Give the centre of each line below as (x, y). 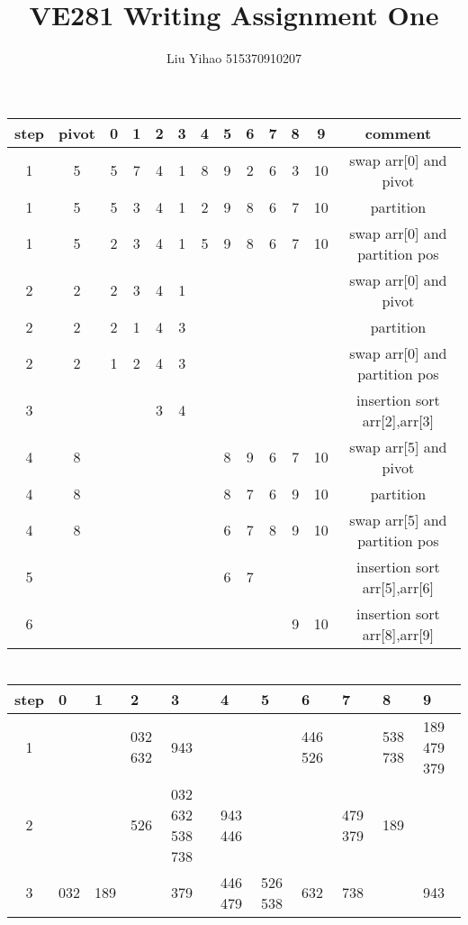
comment (398, 133)
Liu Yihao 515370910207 (234, 58)
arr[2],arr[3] (398, 420)
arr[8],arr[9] (398, 634)
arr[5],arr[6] (398, 587)
